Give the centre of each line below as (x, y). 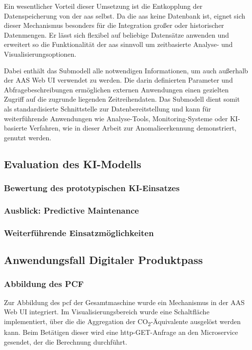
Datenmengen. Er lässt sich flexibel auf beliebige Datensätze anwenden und (116, 34)
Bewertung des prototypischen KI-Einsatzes (92, 188)
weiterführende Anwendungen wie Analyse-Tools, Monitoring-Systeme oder (116, 118)
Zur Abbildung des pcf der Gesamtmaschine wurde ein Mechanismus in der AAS (124, 302)
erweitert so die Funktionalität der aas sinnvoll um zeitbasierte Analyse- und (118, 44)
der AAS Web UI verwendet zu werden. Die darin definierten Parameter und (118, 80)
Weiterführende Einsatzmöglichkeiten (79, 232)
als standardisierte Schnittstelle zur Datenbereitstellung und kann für (107, 108)
